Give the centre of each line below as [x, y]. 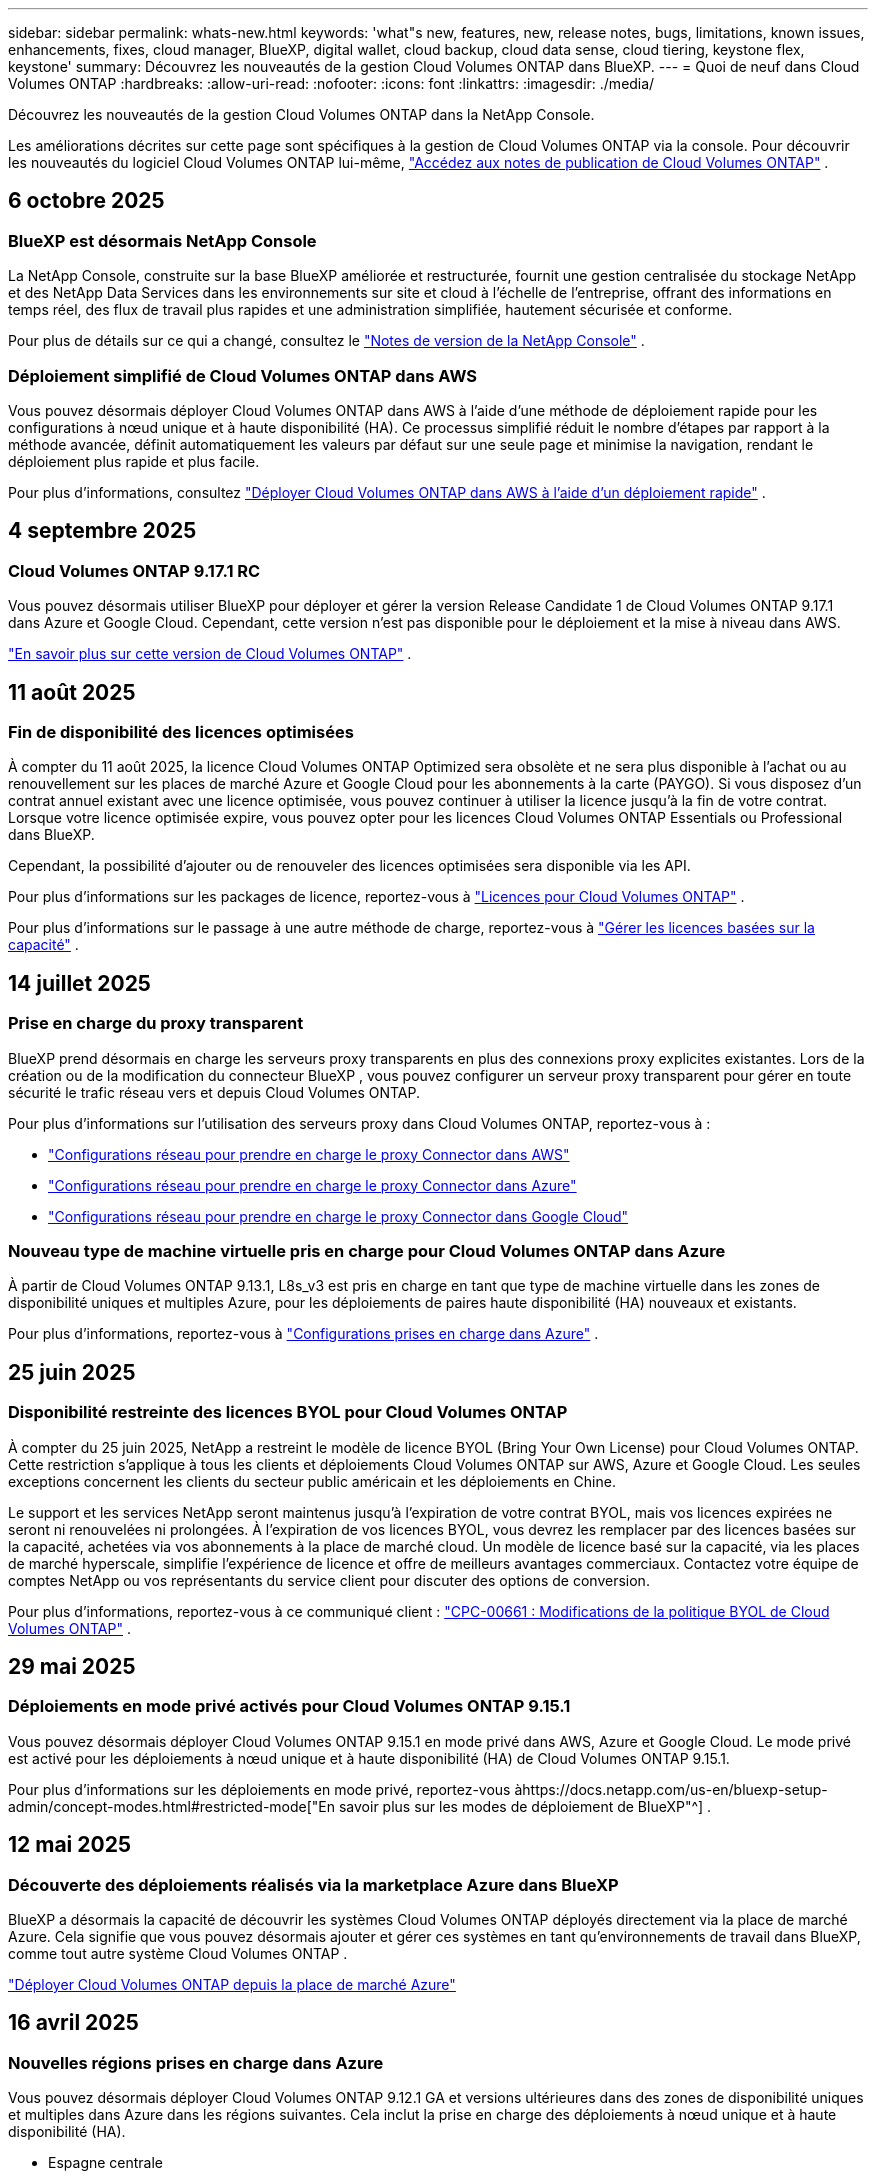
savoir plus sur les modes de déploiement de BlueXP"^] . [525, 1806]
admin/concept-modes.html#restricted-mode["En [172, 1806]
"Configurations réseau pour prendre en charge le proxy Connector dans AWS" [309, 1154]
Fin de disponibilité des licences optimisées [181, 732]
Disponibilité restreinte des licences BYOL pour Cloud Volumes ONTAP [288, 1412]
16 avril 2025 [73, 2023]
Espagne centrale [106, 2163]
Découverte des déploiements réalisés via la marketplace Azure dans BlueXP [313, 1884]
